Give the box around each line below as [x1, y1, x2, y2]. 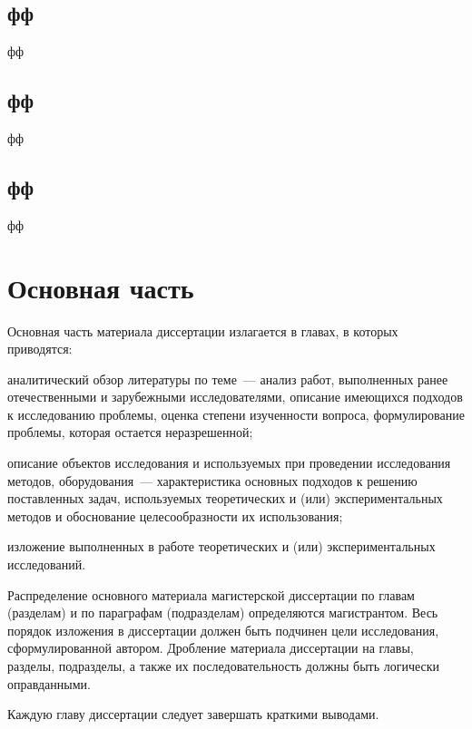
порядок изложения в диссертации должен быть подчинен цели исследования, [7, 620, 439, 639]
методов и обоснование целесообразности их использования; [7, 506, 343, 525]
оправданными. [7, 674, 91, 693]
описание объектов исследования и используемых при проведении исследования [7, 453, 451, 472]
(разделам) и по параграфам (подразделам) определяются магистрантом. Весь [7, 603, 438, 622]
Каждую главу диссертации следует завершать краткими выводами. [7, 705, 379, 724]
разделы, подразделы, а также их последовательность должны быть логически [7, 656, 440, 676]
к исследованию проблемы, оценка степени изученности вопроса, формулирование [7, 404, 465, 423]
